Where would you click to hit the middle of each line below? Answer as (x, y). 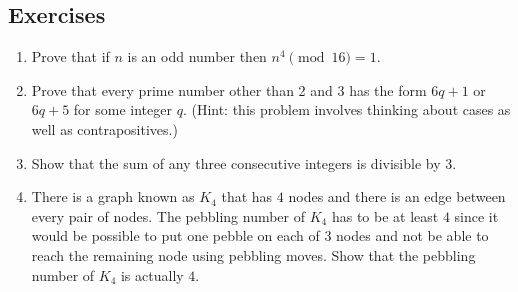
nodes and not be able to (412, 235)
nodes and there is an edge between (397, 196)
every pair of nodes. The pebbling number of (168, 215)
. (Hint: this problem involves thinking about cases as (346, 109)
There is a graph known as (113, 196)
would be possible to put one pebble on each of (175, 235)
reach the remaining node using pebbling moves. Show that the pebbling (253, 254)
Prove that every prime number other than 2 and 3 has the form (229, 89)
